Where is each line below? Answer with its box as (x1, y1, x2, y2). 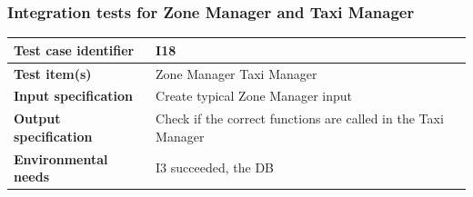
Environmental (14, 149, 108, 168)
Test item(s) (14, 64, 92, 83)
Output (14, 109, 61, 128)
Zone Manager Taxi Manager (156, 64, 317, 83)
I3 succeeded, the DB (156, 158, 274, 177)
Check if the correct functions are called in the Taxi (156, 109, 444, 128)
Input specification (14, 86, 133, 105)
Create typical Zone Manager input (156, 86, 352, 105)
